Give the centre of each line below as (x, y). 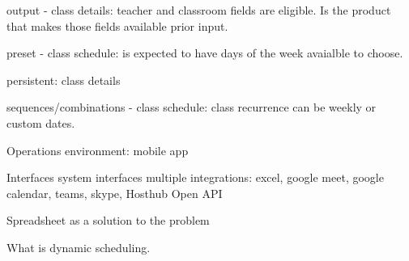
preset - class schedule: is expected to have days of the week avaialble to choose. (205, 53)
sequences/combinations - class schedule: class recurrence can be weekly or (192, 107)
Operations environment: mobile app (98, 150)
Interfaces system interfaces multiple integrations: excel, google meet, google (195, 177)
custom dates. (41, 122)
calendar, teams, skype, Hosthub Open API (115, 193)
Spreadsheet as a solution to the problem (108, 220)
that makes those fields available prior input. (117, 25)
